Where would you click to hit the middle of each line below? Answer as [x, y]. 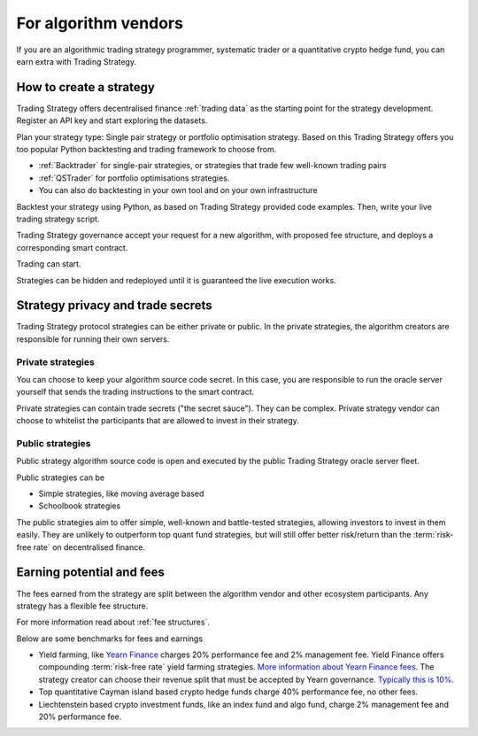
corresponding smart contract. [72, 247]
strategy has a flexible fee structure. [82, 606]
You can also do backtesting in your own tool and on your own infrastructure [178, 190]
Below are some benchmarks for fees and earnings [110, 639]
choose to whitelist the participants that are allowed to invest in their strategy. [158, 421]
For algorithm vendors [100, 23]
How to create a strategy [85, 87]
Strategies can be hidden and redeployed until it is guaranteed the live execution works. [176, 280]
